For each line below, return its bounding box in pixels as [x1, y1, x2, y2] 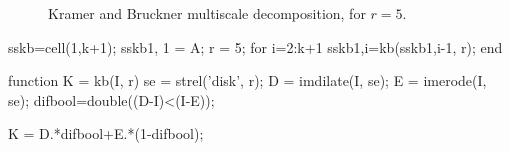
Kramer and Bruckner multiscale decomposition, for [48, 3, 366, 23]
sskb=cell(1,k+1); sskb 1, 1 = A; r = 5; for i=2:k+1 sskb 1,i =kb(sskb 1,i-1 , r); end [8, 36, 503, 57]
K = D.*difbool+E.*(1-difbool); [8, 123, 204, 144]
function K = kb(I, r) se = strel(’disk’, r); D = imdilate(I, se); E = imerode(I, [8, 70, 487, 91]
